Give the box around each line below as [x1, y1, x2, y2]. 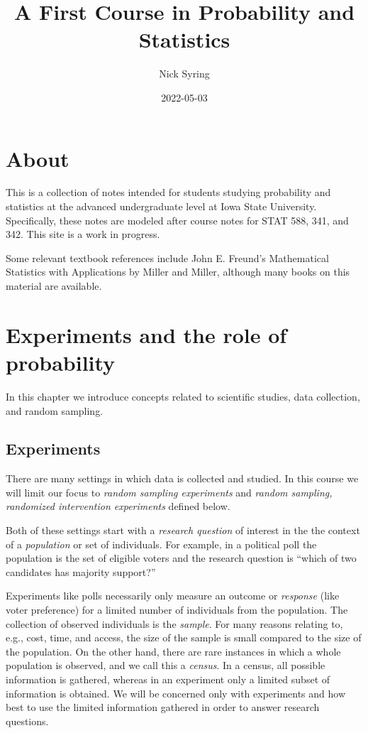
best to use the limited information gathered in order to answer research [6, 700, 320, 715]
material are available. [6, 278, 102, 293]
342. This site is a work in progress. [6, 227, 160, 241]
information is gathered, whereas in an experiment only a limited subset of [6, 672, 330, 687]
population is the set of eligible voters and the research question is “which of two [6, 550, 357, 565]
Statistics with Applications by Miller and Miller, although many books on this [6, 264, 350, 279]
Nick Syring [159, 66, 210, 81]
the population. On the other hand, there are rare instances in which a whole [6, 644, 341, 658]
